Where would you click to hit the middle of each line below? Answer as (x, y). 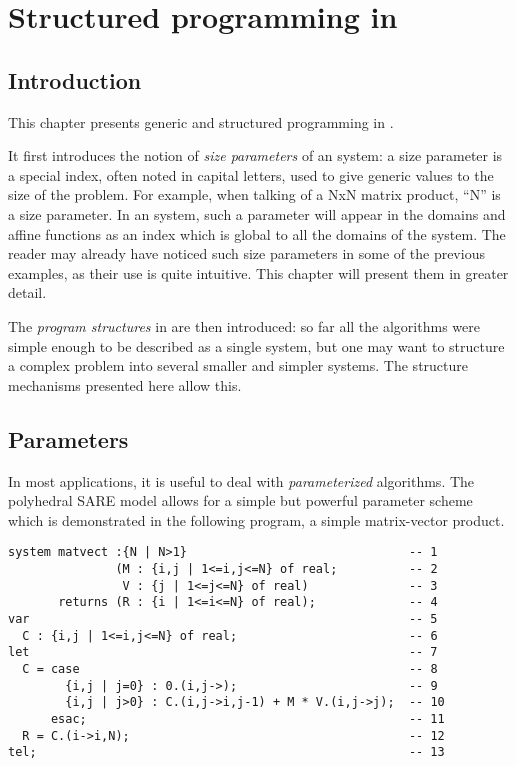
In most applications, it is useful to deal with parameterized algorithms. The (241, 480)
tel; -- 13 (226, 752)
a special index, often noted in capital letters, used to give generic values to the (251, 174)
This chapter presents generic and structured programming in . (201, 121)
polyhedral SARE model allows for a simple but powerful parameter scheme (240, 500)
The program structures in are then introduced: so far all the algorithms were (244, 325)
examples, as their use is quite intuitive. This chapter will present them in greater (258, 272)
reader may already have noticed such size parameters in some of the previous (246, 253)
